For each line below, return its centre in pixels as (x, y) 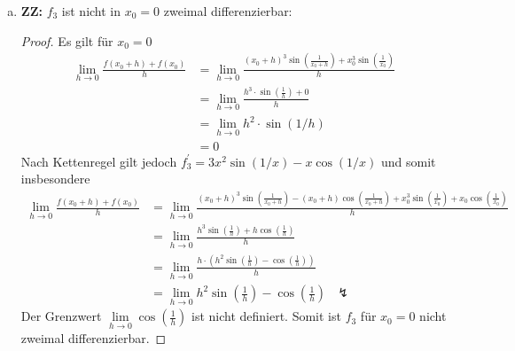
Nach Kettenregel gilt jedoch (99, 161)
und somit (409, 161)
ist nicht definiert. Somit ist (266, 316)
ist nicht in (91, 11)
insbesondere (55, 179)
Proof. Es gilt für (67, 40)
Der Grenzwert (61, 316)
